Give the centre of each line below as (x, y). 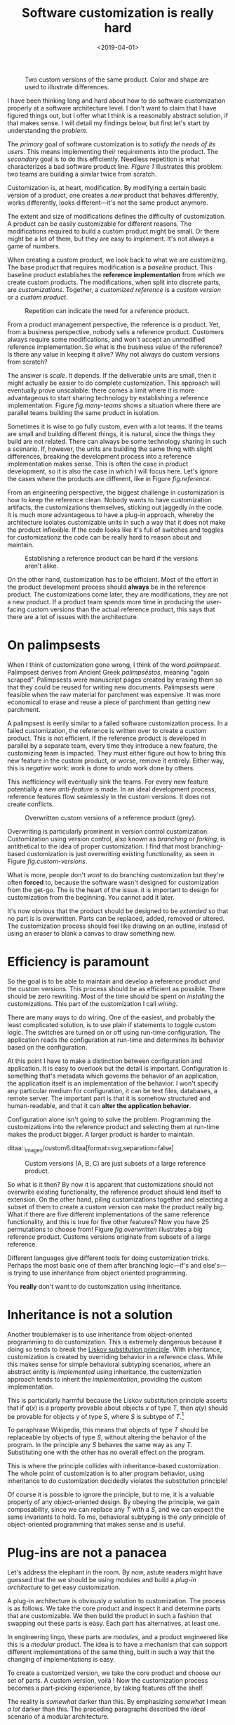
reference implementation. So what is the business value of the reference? (115, 347)
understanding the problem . (47, 130)
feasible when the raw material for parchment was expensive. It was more (114, 694)
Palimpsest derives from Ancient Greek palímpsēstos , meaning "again (108, 672)
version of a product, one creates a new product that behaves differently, (113, 195)
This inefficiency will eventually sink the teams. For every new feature (108, 782)
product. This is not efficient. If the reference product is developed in (107, 738)
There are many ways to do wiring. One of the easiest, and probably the (111, 1017)
